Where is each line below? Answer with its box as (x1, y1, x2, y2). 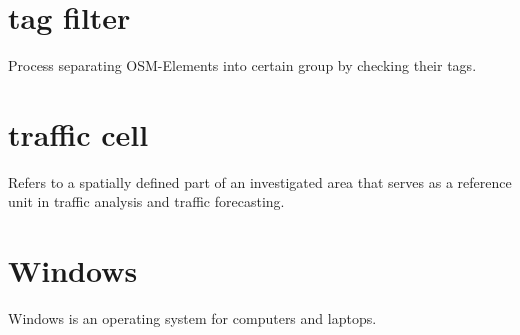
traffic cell (8, 113, 149, 154)
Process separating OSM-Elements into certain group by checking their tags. (8, 55, 477, 76)
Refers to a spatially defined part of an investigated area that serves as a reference (8, 171, 512, 192)
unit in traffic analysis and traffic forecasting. (8, 191, 285, 212)
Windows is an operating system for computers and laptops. (8, 308, 377, 329)
